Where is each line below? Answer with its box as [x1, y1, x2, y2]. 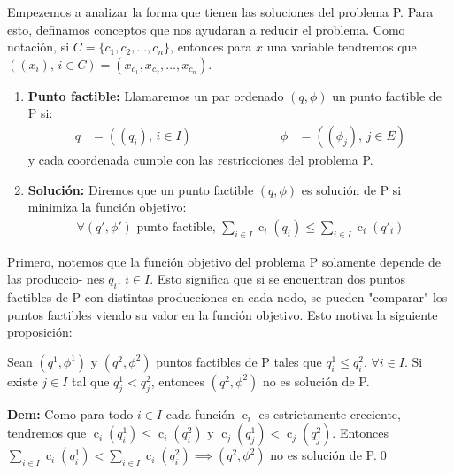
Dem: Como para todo [7, 404, 134, 423]
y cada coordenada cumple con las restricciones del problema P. [27, 151, 373, 168]
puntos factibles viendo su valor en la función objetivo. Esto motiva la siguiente [7, 305, 438, 323]
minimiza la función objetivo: [27, 198, 187, 216]
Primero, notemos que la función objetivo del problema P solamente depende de [7, 252, 441, 270]
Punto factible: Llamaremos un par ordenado [27, 86, 284, 105]
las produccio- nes [7, 269, 104, 288]
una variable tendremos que [266, 37, 417, 56]
